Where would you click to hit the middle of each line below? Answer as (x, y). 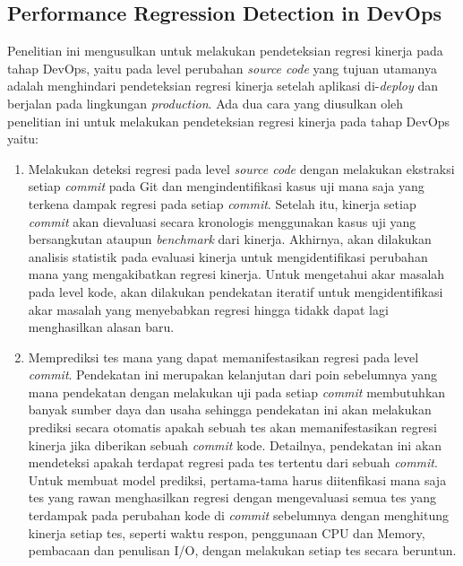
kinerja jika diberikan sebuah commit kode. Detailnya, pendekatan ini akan (235, 444)
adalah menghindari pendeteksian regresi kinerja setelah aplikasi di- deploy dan (223, 86)
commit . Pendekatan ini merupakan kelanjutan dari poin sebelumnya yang (233, 374)
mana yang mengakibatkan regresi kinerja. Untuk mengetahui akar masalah (236, 274)
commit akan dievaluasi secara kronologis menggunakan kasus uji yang (222, 221)
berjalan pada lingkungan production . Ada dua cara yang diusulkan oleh (206, 103)
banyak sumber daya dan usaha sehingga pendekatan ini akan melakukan (230, 409)
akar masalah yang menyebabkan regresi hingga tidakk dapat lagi (208, 309)
